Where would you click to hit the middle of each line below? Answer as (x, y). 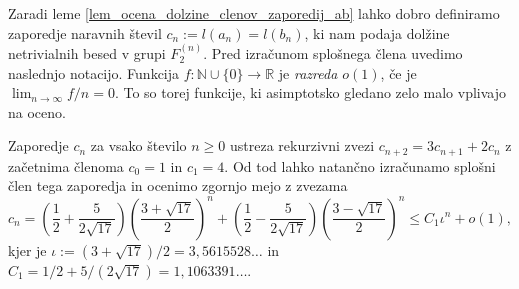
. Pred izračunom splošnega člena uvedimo (333, 53)
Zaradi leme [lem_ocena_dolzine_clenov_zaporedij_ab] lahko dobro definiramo (254, 13)
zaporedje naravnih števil (85, 32)
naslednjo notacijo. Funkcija (94, 72)
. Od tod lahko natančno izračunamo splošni (360, 165)
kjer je (27, 249)
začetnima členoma (66, 165)
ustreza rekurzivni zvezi (302, 145)
